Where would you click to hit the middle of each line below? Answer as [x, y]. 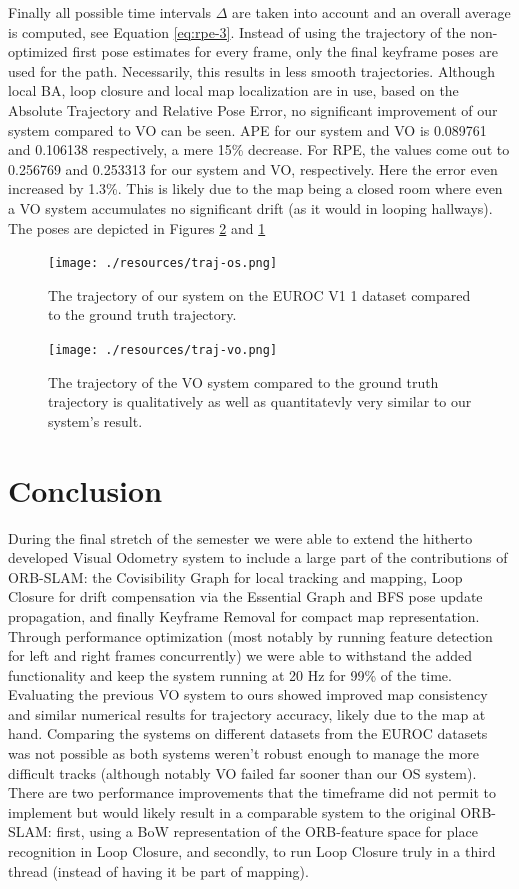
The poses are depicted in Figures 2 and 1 [137, 227]
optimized [38, 51]
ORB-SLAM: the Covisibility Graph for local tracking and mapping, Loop [235, 576]
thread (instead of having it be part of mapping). [158, 870]
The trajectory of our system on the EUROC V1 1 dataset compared [259, 294]
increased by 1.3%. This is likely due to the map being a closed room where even [255, 188]
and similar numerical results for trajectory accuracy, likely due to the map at [247, 713]
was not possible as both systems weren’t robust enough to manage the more [243, 753]
